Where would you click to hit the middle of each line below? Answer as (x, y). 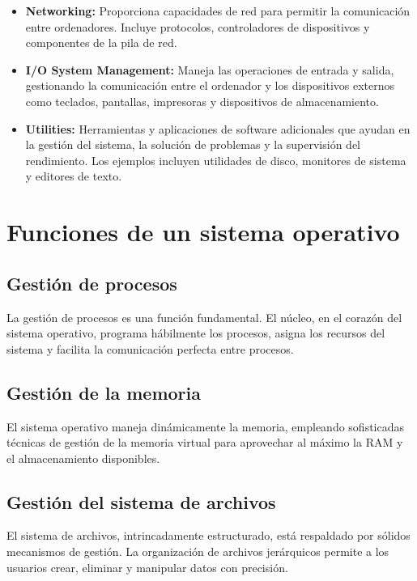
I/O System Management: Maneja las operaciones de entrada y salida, (210, 69)
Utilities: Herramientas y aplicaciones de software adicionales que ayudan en (218, 128)
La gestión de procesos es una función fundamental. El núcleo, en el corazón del (204, 317)
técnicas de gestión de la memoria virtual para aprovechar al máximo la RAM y (205, 442)
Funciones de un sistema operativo (203, 232)
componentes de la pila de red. (101, 42)
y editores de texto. (74, 176)
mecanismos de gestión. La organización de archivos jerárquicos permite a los (198, 551)
